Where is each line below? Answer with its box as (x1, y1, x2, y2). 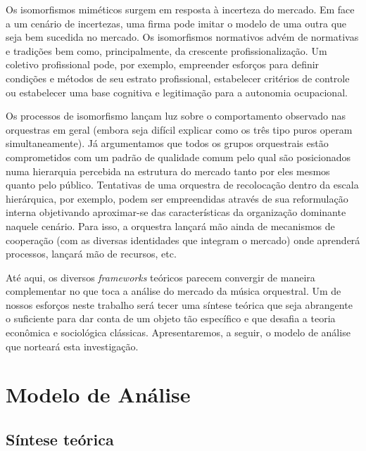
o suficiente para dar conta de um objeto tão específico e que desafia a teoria (6, 311, 336, 326)
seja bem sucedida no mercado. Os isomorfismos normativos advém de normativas (6, 30, 359, 44)
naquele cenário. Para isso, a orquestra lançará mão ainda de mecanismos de (6, 218, 335, 233)
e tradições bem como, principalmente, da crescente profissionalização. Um (6, 43, 327, 58)
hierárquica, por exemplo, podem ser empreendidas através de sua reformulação (6, 191, 348, 205)
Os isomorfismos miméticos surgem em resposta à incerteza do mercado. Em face (6, 2, 355, 16)
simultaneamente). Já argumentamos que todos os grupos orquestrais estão (6, 136, 329, 151)
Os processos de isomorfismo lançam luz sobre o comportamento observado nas (6, 108, 346, 123)
